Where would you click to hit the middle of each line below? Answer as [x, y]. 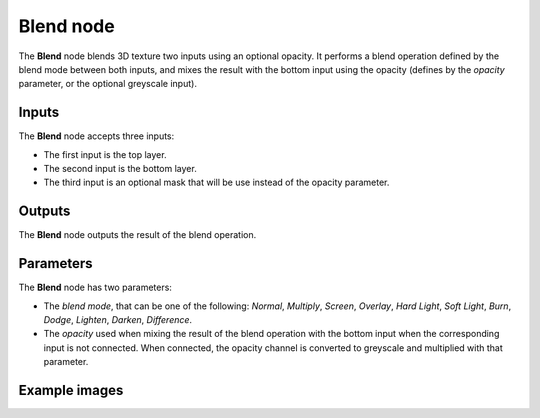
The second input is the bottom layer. [120, 169]
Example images [71, 390]
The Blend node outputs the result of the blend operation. [137, 235]
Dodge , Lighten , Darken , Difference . [118, 319]
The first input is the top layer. [105, 154]
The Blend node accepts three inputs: [96, 136]
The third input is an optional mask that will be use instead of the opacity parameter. [216, 182]
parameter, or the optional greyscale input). [107, 84]
